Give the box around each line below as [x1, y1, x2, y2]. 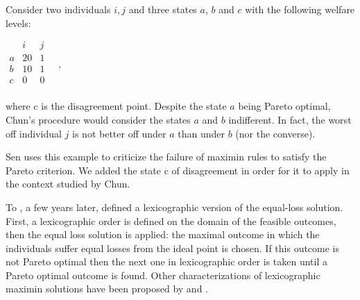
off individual [6, 126, 62, 140]
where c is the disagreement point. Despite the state [6, 99, 227, 113]
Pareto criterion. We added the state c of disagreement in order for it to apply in [6, 162, 350, 177]
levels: [6, 15, 31, 30]
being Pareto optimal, [238, 99, 331, 113]
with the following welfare [245, 2, 355, 16]
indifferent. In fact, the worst [228, 112, 352, 126]
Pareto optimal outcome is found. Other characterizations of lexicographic [6, 267, 320, 282]
